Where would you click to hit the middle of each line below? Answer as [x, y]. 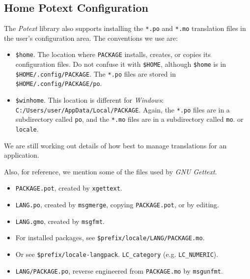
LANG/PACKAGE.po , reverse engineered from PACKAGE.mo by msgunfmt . [119, 270]
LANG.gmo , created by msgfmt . [60, 221]
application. [22, 155]
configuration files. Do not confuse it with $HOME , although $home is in [121, 64]
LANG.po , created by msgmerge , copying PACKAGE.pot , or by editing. [117, 205]
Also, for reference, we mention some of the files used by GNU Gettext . [111, 171]
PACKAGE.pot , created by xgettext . [69, 188]
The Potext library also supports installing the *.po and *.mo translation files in [125, 28]
